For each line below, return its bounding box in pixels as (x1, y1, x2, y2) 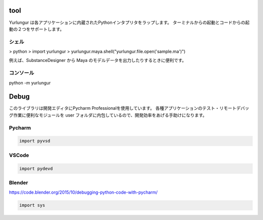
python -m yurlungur (9, 80, 51, 85)
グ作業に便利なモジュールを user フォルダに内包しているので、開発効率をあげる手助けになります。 (9, 112, 207, 118)
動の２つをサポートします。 (9, 26, 64, 32)
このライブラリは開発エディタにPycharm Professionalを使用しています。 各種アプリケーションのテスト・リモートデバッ (9, 105, 249, 111)
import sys (19, 202, 45, 208)
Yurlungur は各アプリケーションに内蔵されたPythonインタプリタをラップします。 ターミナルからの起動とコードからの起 (9, 20, 250, 25)
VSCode (9, 152, 29, 159)
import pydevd (19, 166, 53, 171)
